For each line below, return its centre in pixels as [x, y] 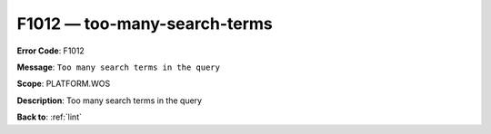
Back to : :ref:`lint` [49, 117]
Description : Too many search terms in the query [110, 100]
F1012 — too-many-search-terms [145, 24]
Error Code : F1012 [51, 51]
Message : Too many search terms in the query [118, 67]
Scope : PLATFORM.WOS [64, 84]
